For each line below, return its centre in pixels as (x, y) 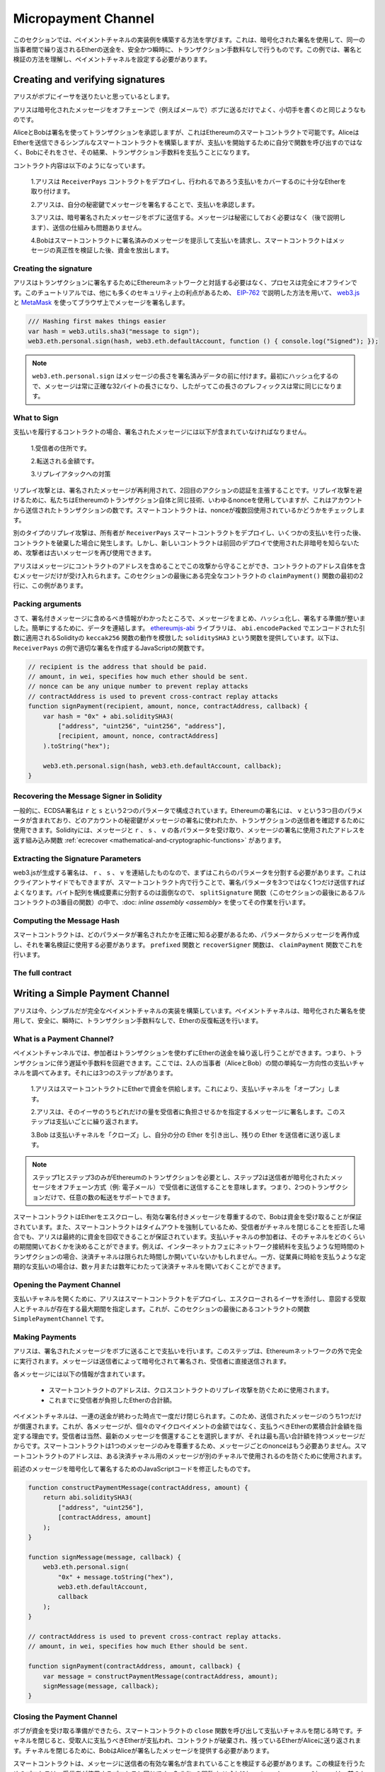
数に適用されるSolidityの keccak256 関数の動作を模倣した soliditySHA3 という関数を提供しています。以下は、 (178, 638)
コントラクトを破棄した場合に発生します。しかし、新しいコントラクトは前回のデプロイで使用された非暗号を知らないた (186, 543)
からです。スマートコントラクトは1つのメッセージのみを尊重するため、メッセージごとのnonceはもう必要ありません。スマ (190, 1446)
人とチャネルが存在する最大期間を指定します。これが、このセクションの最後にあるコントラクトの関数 (162, 1308)
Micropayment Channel (84, 18)
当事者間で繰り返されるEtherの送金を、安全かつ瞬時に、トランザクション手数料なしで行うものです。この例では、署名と (188, 49)
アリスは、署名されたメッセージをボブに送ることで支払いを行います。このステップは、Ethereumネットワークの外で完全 (188, 1351)
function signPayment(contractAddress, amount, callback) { (134, 1666)
